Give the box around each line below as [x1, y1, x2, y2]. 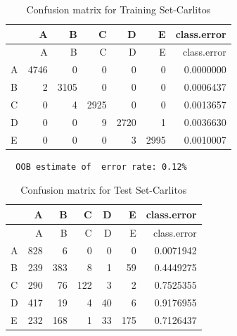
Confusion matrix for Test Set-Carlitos [20, 182, 187, 197]
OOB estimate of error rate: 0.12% [15, 161, 187, 172]
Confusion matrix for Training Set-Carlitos [26, 2, 211, 16]
